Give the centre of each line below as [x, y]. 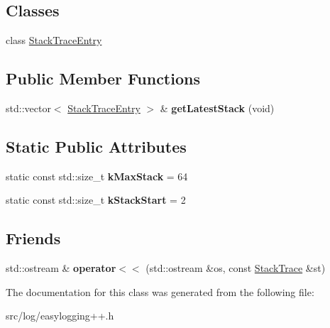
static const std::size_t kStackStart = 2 [96, 200]
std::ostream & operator [61, 268]
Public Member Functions [103, 78]
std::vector [28, 108]
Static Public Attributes [96, 146]
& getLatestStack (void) [217, 108]
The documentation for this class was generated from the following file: [160, 291]
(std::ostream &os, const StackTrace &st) [236, 268]
